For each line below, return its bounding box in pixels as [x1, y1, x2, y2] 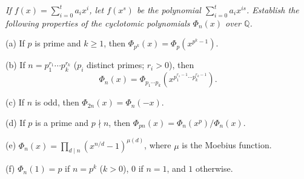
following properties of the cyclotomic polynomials [5, 16, 190, 29]
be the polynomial [136, 4, 201, 16]
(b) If [5, 58, 25, 71]
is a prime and [35, 116, 89, 128]
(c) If [5, 96, 25, 108]
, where [144, 139, 171, 151]
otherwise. [196, 162, 233, 175]
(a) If [5, 37, 25, 49]
